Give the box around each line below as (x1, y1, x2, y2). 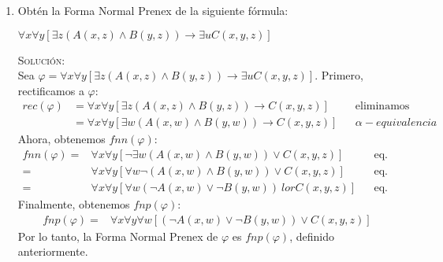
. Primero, (315, 67, 363, 83)
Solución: (17, 51, 65, 68)
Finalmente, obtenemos (17, 196, 130, 212)
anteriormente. (17, 243, 88, 260)
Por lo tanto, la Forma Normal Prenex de (17, 227, 218, 244)
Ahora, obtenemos (17, 131, 106, 147)
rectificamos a (17, 82, 84, 98)
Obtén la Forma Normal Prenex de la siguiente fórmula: (17, 2, 289, 18)
